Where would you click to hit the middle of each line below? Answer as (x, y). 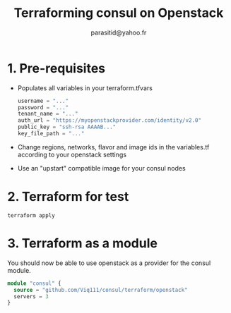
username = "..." (43, 101)
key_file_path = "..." (51, 134)
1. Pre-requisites (57, 68)
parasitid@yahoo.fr (119, 32)
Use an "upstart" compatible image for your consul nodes (101, 168)
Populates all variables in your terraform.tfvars (85, 88)
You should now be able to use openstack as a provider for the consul (109, 263)
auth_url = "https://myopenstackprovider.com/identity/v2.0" (109, 121)
